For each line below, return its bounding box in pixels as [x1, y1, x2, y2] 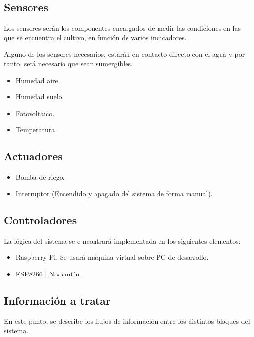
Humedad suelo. [15, 92, 64, 102]
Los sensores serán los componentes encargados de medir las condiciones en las [4, 23, 241, 33]
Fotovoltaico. [15, 108, 55, 118]
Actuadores [4, 149, 63, 164]
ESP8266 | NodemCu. [15, 268, 82, 278]
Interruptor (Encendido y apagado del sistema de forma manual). [15, 188, 213, 198]
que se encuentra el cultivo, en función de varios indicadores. [4, 32, 187, 42]
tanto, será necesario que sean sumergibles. [4, 58, 133, 68]
